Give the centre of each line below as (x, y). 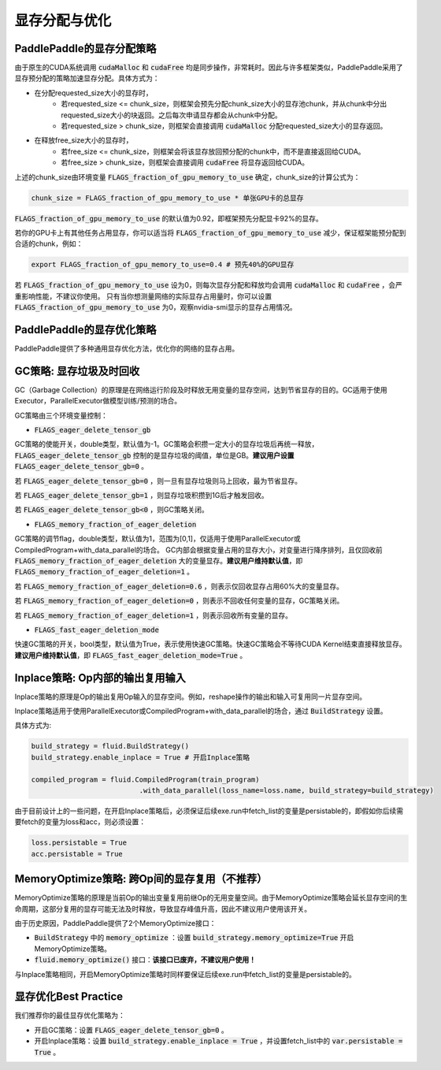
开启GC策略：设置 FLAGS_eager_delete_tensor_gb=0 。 (131, 1030)
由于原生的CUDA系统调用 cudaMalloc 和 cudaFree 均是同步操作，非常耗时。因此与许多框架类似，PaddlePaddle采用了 (209, 68)
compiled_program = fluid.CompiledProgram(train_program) (145, 779)
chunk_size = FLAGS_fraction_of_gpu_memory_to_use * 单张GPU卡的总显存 (167, 198)
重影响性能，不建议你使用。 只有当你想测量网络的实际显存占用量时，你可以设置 (143, 296)
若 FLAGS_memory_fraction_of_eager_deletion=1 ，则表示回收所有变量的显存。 (154, 615)
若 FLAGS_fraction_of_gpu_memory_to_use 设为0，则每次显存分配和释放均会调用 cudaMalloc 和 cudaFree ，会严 (209, 285)
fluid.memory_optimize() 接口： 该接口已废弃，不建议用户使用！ (145, 960)
